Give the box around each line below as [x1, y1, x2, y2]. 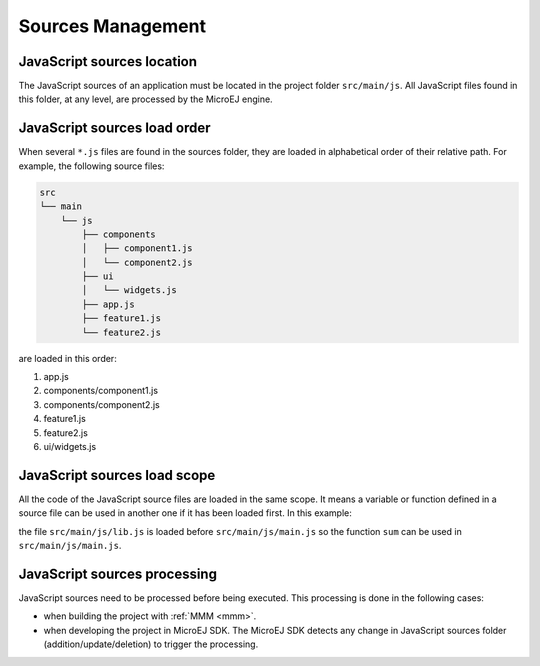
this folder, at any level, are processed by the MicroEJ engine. [18, 93, 274, 105]
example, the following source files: [18, 160, 165, 172]
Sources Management [18, 15, 207, 37]
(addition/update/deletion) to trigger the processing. [43, 638, 259, 650]
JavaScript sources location [18, 53, 198, 70]
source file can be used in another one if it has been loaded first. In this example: [18, 507, 352, 519]
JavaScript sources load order [18, 120, 211, 137]
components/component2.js [43, 398, 160, 410]
